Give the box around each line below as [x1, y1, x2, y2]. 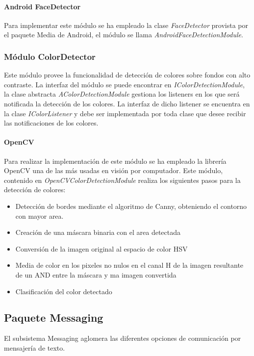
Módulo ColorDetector [4, 50, 96, 62]
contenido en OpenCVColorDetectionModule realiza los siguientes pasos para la [4, 175, 241, 185]
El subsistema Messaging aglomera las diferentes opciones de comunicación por [4, 333, 241, 343]
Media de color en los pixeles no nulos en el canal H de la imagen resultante [15, 260, 244, 270]
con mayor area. [15, 210, 64, 221]
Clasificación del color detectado [15, 286, 112, 296]
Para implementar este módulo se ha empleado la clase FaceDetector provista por [4, 20, 248, 30]
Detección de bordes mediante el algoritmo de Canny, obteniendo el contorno [15, 201, 247, 211]
